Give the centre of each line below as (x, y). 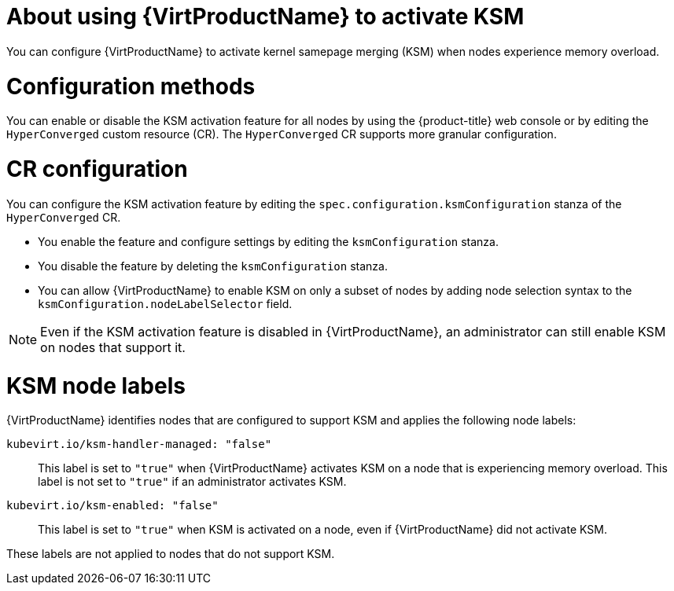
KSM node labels (96, 385)
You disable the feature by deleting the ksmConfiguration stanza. (213, 266)
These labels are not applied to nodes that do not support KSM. (171, 554)
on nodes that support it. (113, 347)
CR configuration (97, 169)
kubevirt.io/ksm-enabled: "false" (112, 506)
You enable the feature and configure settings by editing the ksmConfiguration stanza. (268, 241)
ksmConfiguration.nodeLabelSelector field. (165, 303)
